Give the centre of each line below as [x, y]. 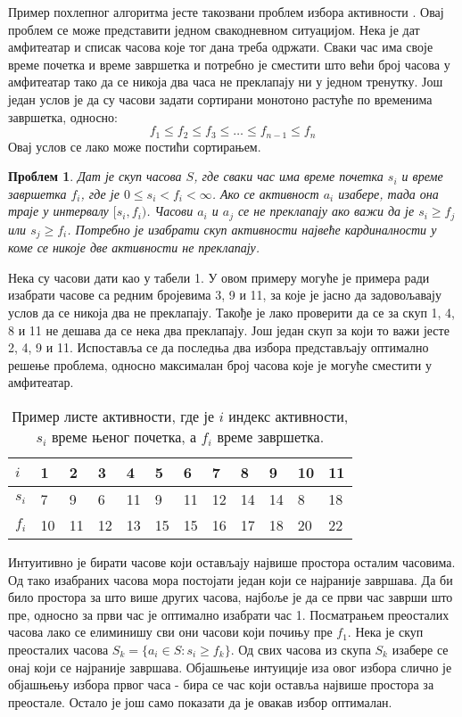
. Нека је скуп [385, 632]
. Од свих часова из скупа [301, 650]
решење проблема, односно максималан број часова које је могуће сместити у [220, 364]
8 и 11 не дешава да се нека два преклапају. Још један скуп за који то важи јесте [229, 330]
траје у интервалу [58, 211]
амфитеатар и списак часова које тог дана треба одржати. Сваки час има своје [221, 47]
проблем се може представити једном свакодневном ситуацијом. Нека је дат [214, 29]
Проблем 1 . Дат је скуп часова [95, 176]
